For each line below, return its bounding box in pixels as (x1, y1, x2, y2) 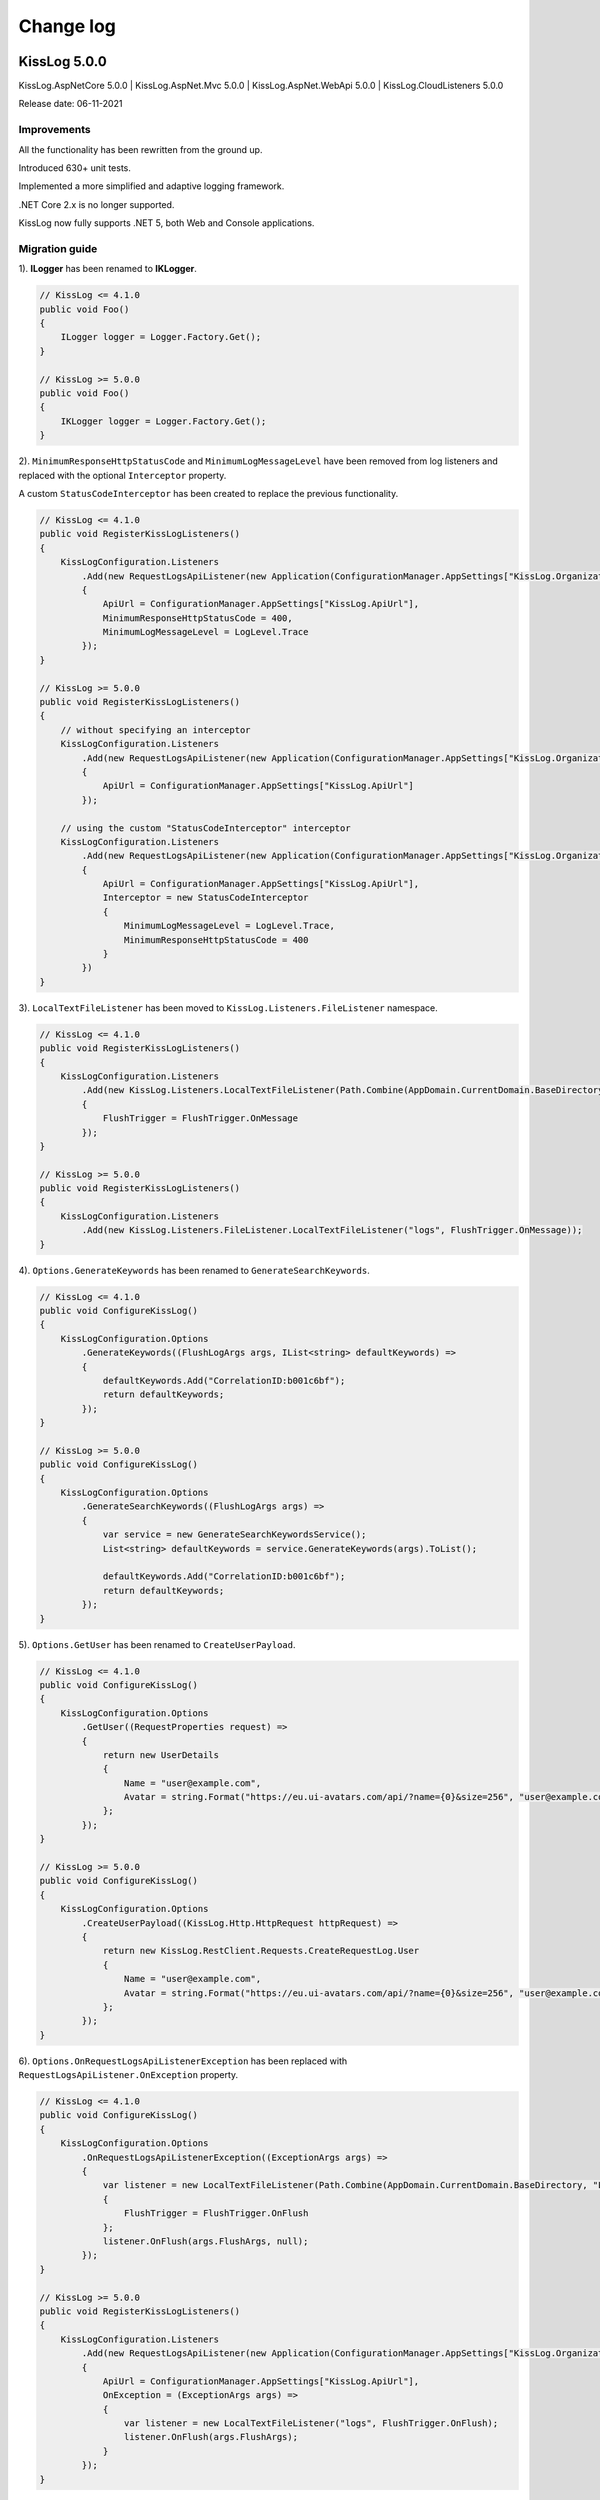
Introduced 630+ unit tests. (18, 161, 132, 174)
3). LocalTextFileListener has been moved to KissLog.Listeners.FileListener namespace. (18, 1001, 439, 1014)
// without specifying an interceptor (60, 724, 251, 735)
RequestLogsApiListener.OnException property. (18, 2069, 239, 2081)
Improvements (18, 123, 91, 137)
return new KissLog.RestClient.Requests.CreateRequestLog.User (102, 1945, 420, 1957)
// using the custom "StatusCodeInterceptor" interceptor (60, 822, 351, 834)
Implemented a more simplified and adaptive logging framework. (18, 180, 285, 192)
